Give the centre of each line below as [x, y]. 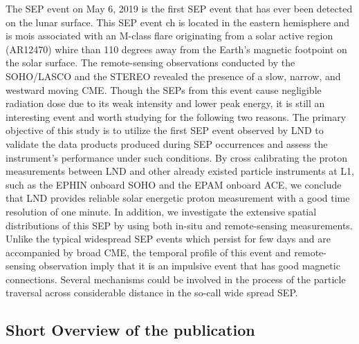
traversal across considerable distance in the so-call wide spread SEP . [152, 293]
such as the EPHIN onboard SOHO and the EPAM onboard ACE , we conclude [174, 184]
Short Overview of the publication [130, 330]
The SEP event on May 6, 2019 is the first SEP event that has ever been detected [179, 8]
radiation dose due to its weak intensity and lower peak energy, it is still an [165, 103]
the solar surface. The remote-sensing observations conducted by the [150, 63]
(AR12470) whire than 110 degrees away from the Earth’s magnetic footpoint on [176, 49]
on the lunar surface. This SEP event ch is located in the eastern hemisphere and [178, 22]
